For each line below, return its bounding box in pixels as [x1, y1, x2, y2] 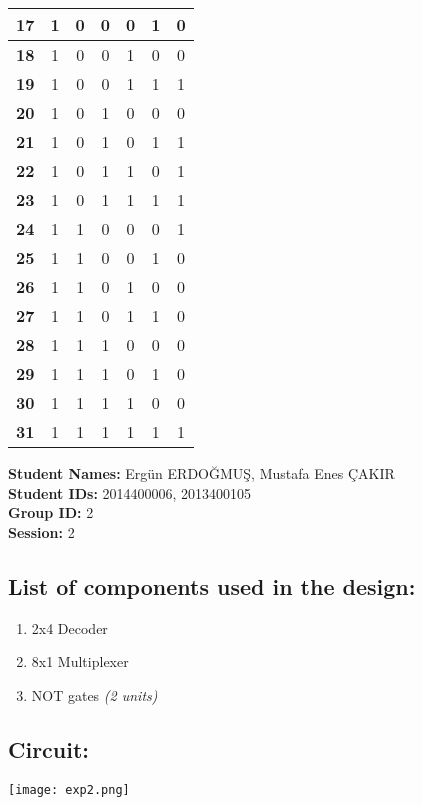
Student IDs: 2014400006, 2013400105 [8, 482, 252, 503]
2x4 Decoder [31, 617, 108, 638]
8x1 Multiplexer [31, 651, 129, 672]
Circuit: [8, 733, 90, 764]
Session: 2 [8, 521, 75, 542]
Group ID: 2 [8, 502, 94, 523]
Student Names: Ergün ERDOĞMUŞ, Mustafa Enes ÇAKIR [8, 463, 395, 483]
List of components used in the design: [8, 570, 416, 601]
